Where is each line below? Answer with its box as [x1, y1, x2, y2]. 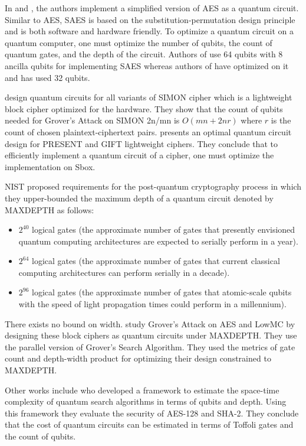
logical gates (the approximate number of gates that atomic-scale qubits [32, 286, 292, 298]
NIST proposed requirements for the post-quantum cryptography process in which [5, 180, 302, 193]
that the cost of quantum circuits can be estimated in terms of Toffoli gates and [5, 418, 294, 431]
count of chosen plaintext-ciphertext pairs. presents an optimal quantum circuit [5, 125, 292, 138]
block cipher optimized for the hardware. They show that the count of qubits [5, 102, 283, 115]
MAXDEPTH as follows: [5, 203, 94, 216]
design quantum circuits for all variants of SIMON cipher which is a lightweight [5, 91, 292, 103]
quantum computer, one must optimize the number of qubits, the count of [5, 36, 272, 48]
